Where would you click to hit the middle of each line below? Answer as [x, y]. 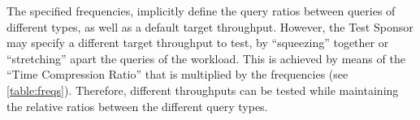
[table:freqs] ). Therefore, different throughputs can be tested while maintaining [203, 90]
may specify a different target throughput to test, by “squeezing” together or [198, 43]
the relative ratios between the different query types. [137, 106]
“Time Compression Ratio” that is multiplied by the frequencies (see [178, 74]
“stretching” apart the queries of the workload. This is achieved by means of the [206, 58]
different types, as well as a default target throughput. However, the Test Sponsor [210, 26]
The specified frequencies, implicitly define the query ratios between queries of [201, 11]
